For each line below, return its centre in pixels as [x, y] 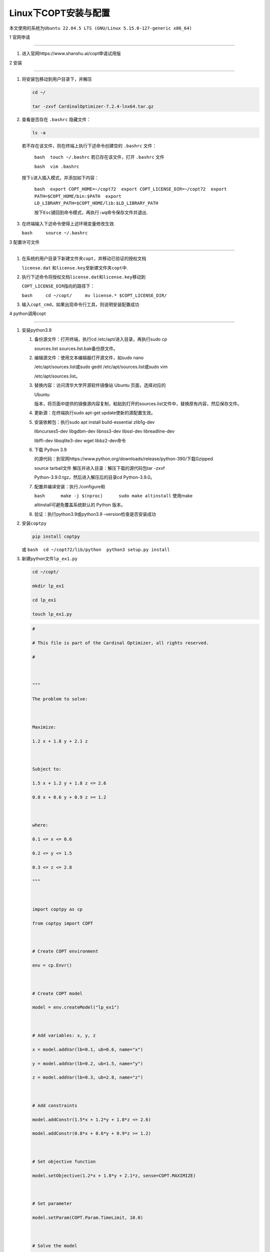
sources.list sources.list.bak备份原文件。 [76, 349]
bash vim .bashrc [57, 166]
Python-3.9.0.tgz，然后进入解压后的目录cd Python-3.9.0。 [94, 477]
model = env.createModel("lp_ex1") [76, 1007]
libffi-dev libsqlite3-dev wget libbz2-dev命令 [80, 440]
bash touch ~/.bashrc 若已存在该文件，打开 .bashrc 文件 [99, 157]
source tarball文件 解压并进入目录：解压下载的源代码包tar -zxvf [99, 468]
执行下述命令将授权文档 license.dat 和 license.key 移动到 [84, 277]
